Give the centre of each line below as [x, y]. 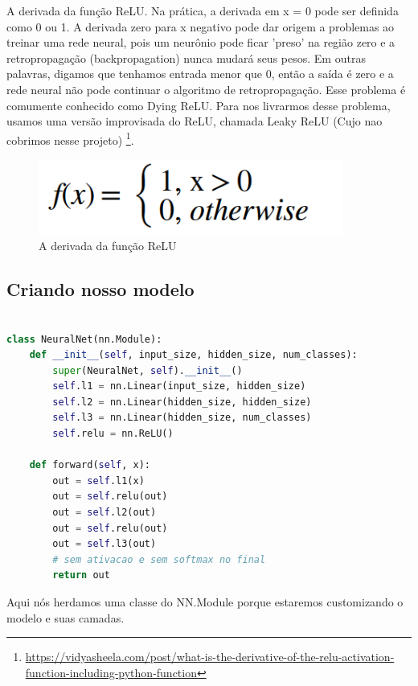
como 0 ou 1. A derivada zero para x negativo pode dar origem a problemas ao [201, 26]
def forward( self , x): [90, 465]
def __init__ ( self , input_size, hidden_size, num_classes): [193, 355]
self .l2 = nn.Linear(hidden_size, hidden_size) [182, 402]
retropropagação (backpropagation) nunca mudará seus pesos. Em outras [186, 58]
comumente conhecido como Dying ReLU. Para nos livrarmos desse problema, [199, 105]
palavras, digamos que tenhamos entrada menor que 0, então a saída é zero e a [200, 74]
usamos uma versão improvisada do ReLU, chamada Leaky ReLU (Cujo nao [195, 121]
